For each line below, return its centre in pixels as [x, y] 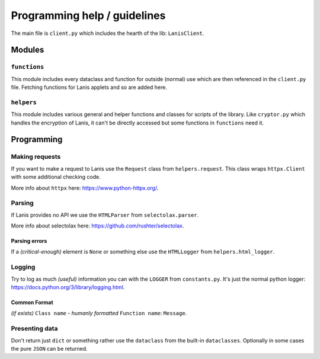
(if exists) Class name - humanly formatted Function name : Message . [99, 313]
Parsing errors [29, 241]
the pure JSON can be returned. [49, 348]
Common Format [32, 303]
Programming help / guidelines [88, 15]
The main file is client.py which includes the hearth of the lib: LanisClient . [108, 33]
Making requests [36, 157]
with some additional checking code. [56, 177]
